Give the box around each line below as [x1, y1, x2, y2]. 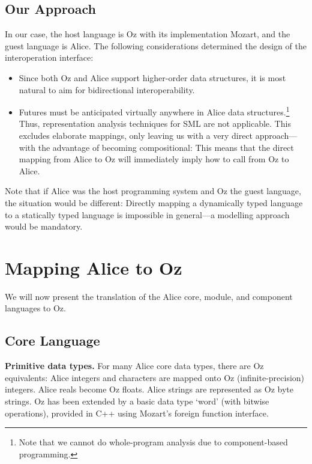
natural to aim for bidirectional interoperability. [19, 83, 195, 96]
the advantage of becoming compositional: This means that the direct [38, 141, 294, 153]
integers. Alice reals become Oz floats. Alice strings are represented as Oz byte [5, 383, 293, 395]
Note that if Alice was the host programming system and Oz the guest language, [5, 185, 301, 197]
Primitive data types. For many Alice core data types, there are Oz [5, 359, 264, 372]
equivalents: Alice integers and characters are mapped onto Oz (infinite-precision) [5, 371, 305, 383]
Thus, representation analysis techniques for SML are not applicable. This [19, 117, 291, 130]
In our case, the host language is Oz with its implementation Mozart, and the [5, 28, 290, 40]
